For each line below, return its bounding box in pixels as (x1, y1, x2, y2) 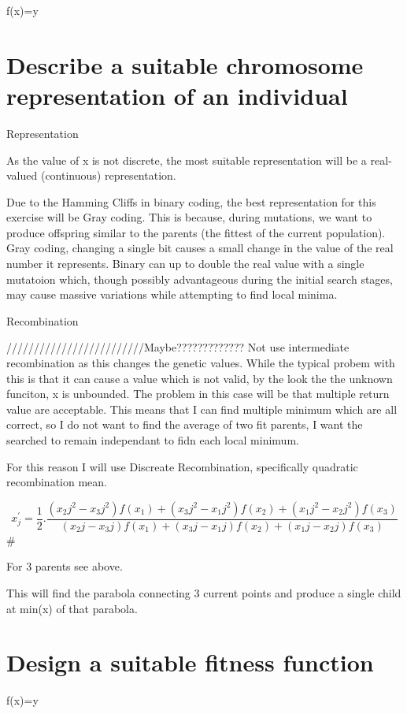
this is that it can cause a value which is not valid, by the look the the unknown (6, 370, 393, 386)
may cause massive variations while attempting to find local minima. (6, 286, 338, 303)
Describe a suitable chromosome (6, 48, 364, 80)
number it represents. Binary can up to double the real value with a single (6, 255, 364, 272)
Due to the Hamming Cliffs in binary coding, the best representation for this (6, 193, 376, 210)
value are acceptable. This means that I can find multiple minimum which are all (6, 400, 398, 417)
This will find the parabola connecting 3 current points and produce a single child (6, 585, 401, 601)
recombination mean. (6, 474, 107, 490)
